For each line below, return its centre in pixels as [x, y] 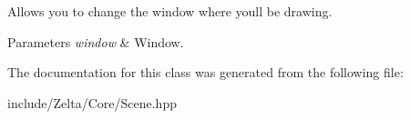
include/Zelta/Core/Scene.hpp [92, 102]
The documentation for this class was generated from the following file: [205, 72]
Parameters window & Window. [96, 41]
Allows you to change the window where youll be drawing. [170, 11]
